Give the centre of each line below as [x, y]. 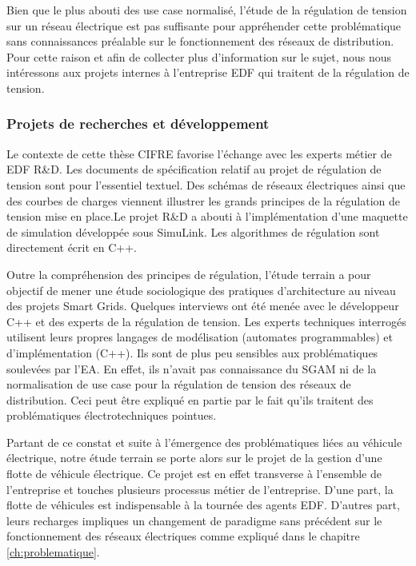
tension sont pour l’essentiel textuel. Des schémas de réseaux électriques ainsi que [206, 184]
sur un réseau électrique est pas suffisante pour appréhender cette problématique [204, 25]
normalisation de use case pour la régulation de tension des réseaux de [179, 384]
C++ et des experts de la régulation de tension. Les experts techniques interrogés [206, 321]
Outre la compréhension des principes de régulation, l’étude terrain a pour [189, 274]
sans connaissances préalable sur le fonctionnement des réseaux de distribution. [200, 41]
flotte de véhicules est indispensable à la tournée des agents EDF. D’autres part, [203, 505]
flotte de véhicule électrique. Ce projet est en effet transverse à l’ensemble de [194, 474]
